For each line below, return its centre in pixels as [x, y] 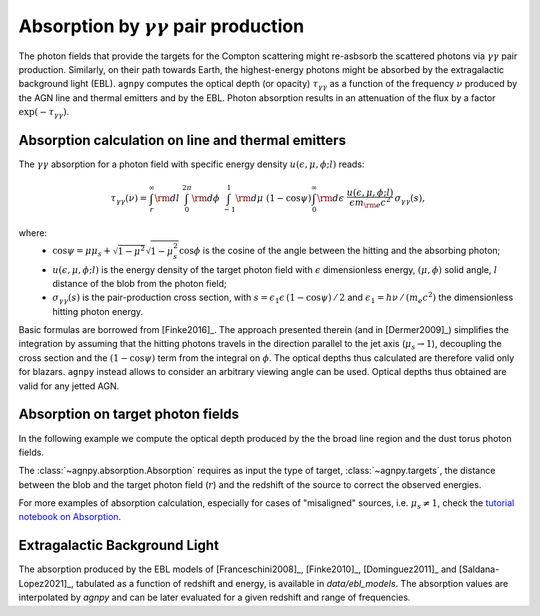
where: [33, 232]
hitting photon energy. [98, 311]
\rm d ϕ [205, 198]
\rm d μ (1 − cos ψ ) [273, 198]
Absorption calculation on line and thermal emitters [182, 140]
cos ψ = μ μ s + [82, 252]
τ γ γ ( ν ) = [129, 199]
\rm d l [167, 198]
